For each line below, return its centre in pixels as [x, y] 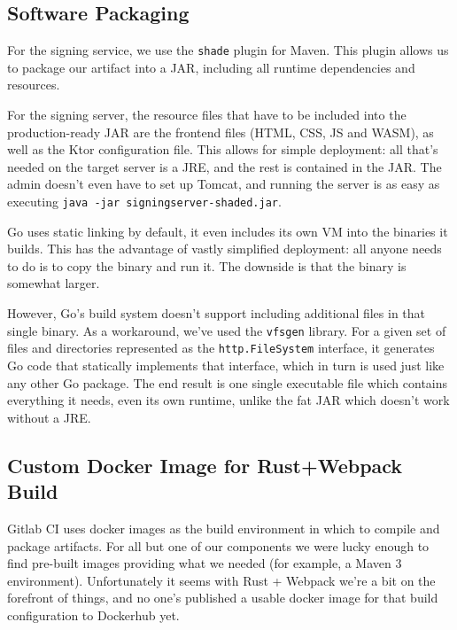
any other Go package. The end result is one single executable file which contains [228, 382]
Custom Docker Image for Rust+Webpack [205, 465]
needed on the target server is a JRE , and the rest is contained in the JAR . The [225, 166]
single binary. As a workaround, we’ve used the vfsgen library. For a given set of [227, 330]
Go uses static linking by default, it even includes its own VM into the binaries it [228, 231]
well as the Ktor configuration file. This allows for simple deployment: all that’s [223, 149]
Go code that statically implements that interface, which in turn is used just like [226, 365]
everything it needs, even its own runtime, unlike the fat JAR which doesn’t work [228, 400]
